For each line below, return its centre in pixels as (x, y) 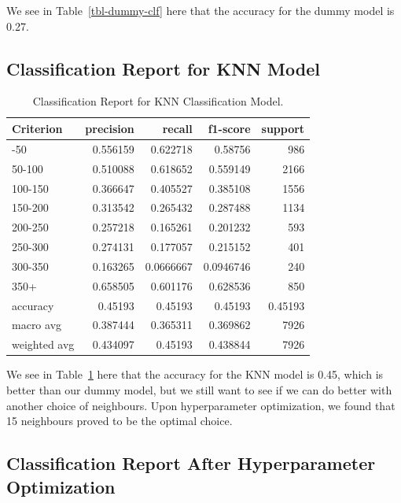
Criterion (37, 128)
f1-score (229, 128)
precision (110, 128)
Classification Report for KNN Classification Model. (158, 101)
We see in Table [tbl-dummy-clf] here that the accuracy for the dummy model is (200, 10)
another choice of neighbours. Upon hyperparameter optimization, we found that (201, 405)
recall (177, 128)
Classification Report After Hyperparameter (191, 463)
